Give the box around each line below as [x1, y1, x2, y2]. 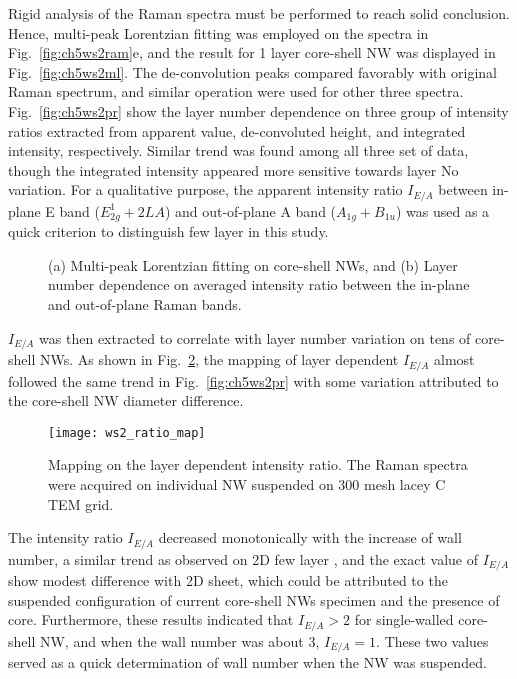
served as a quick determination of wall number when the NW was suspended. [8, 652, 487, 673]
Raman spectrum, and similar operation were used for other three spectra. [8, 81, 464, 102]
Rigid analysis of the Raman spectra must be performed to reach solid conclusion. [8, 3, 510, 23]
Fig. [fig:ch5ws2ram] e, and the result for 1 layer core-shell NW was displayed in [8, 42, 496, 63]
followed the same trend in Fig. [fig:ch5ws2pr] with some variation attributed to [8, 370, 499, 391]
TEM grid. [48, 493, 114, 514]
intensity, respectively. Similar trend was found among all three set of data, [8, 140, 469, 161]
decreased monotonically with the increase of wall [158, 527, 462, 548]
